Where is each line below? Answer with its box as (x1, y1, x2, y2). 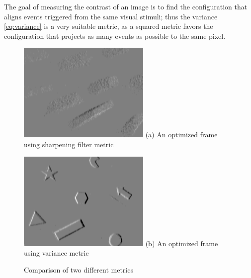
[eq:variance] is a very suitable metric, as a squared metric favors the (4, 21, 213, 31)
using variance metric (24, 248, 89, 258)
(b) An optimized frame (145, 238, 218, 248)
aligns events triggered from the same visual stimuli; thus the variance (4, 11, 218, 21)
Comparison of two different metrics (24, 264, 133, 275)
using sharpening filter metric (24, 139, 114, 149)
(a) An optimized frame (145, 129, 218, 140)
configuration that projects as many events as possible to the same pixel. (4, 30, 226, 41)
